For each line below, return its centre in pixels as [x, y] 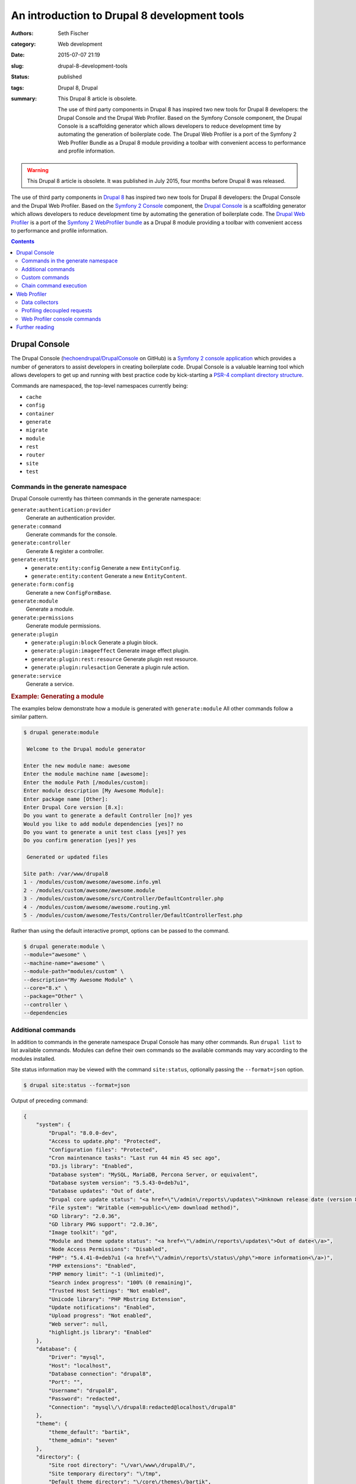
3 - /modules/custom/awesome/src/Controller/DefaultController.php [124, 899]
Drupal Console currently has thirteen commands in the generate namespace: [106, 499]
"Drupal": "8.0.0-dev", [83, 1133]
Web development [80, 44]
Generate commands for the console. [71, 534]
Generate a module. [50, 609]
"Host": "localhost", [80, 1366]
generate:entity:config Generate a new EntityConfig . [106, 567]
